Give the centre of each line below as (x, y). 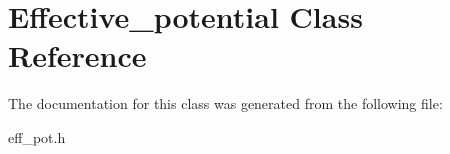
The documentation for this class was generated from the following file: (225, 103)
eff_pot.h (37, 136)
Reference (77, 55)
